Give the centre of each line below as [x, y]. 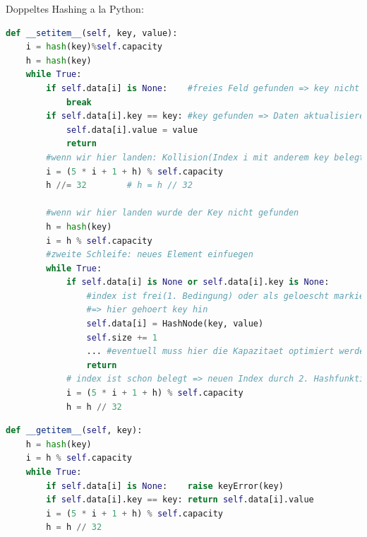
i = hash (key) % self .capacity [94, 47]
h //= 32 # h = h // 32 [119, 185]
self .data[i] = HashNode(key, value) [175, 324]
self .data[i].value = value [132, 130]
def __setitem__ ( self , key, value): [92, 33]
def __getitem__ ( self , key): [74, 431]
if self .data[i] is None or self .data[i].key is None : [198, 282]
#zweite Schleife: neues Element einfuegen [150, 255]
